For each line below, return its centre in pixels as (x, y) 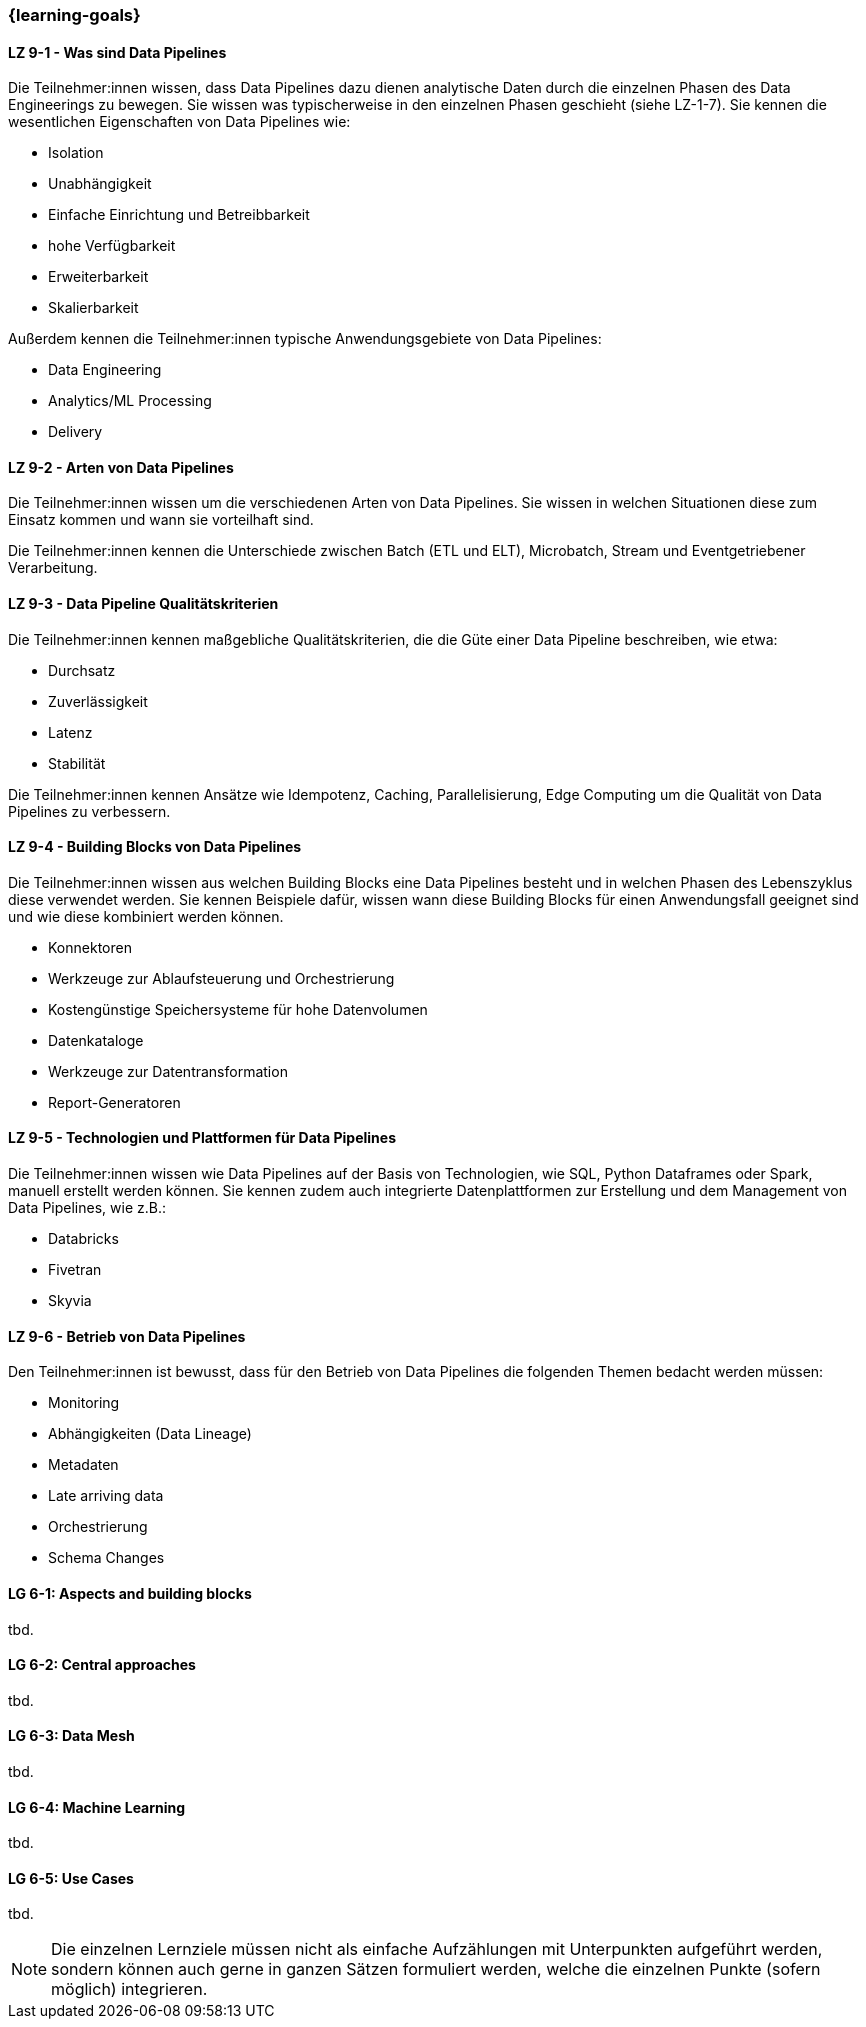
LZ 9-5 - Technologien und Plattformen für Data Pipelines (202, 1138)
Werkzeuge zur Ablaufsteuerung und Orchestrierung (221, 978)
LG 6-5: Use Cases (71, 1878)
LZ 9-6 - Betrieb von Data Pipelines (127, 1336)
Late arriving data (106, 1496)
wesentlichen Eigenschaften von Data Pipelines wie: (179, 122)
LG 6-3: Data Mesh (71, 1736)
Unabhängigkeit (100, 184)
